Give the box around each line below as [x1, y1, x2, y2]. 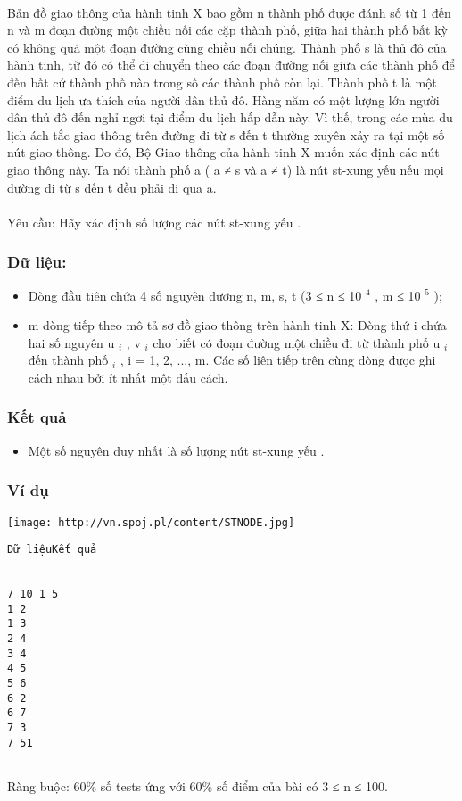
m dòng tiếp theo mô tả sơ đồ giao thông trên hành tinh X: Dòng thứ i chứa [28, 316, 447, 334]
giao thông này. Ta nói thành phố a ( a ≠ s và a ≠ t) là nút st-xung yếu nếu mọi [7, 160, 444, 178]
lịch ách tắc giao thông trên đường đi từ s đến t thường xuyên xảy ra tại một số [7, 125, 445, 144]
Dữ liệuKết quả [7, 543, 97, 557]
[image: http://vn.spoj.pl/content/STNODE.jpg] [7, 516, 295, 529]
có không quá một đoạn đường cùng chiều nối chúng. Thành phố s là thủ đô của [7, 37, 447, 56]
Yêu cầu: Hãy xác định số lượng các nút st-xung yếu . [7, 212, 301, 231]
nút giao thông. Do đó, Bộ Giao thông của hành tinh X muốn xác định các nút [7, 143, 440, 161]
